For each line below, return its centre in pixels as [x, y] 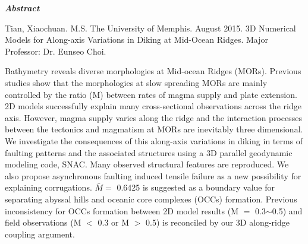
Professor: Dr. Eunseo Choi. [56, 51]
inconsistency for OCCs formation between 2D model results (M [122, 210]
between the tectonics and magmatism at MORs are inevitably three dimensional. [154, 129]
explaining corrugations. [48, 187]
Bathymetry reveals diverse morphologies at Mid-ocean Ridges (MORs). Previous [153, 71]
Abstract [22, 8]
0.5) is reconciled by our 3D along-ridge [218, 222]
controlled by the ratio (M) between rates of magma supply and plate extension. [151, 94]
